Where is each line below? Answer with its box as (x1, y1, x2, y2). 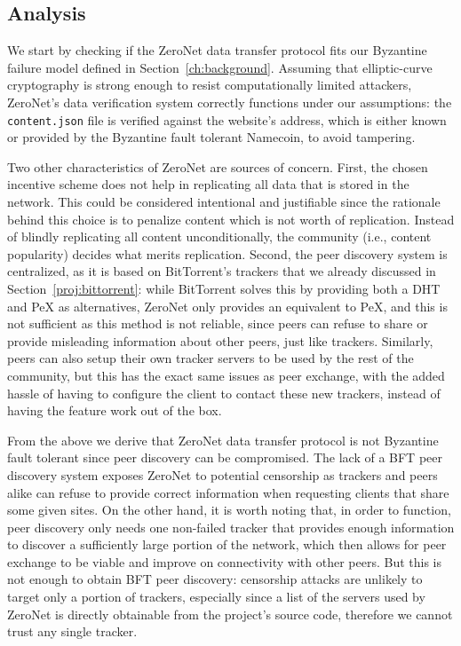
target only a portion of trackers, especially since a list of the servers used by (7, 587, 425, 606)
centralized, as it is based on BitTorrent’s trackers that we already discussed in (7, 262, 436, 280)
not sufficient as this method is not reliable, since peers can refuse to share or (7, 314, 428, 333)
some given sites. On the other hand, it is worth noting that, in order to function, (7, 500, 451, 519)
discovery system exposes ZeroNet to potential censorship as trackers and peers (7, 465, 438, 484)
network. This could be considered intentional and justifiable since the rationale (7, 193, 441, 211)
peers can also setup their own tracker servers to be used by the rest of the (7, 349, 414, 367)
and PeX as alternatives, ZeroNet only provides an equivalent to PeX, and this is (7, 296, 448, 315)
